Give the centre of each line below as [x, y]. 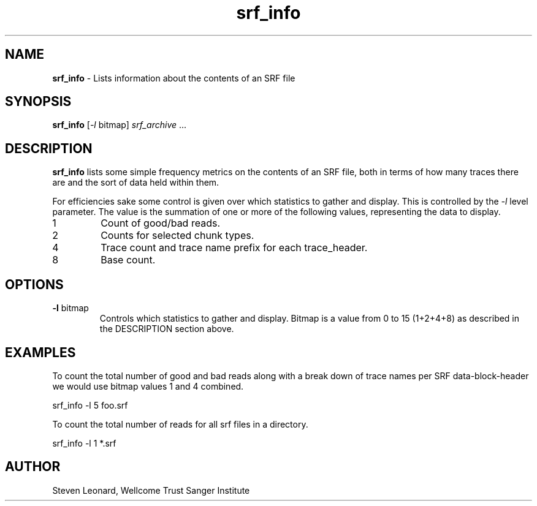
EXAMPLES [40, 352]
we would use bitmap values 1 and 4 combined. [148, 386]
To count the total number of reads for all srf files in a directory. [180, 424]
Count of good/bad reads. [160, 223]
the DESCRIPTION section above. [167, 329]
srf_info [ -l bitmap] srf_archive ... [120, 125]
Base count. [128, 260]
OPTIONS [34, 284]
